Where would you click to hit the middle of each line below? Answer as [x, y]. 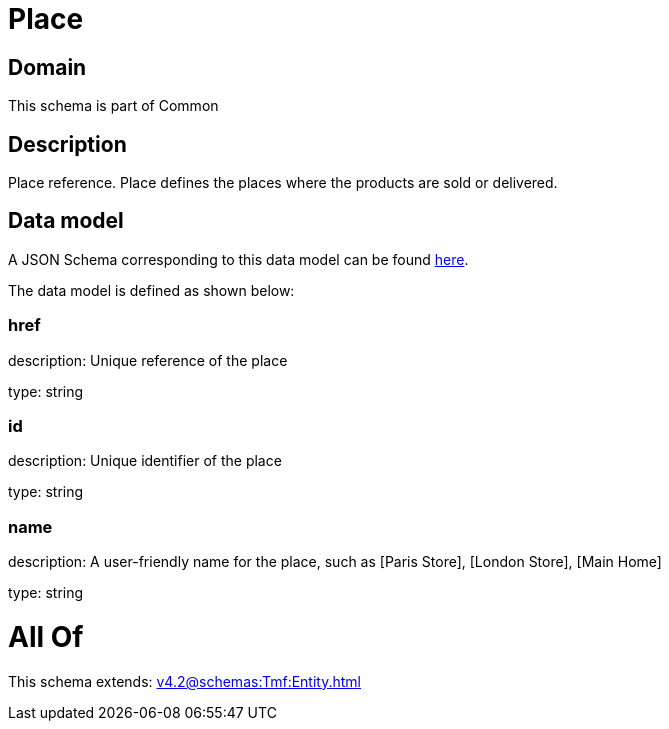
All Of [46, 636]
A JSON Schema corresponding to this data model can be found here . [238, 259]
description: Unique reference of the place [148, 360]
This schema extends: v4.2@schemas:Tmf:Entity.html [184, 681]
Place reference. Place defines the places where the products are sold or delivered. [283, 183]
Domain [47, 67]
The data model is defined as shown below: [151, 290]
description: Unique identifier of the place [145, 461]
